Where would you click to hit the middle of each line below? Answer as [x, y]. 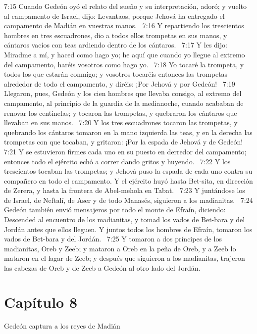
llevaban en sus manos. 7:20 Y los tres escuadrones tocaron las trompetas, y [121, 122]
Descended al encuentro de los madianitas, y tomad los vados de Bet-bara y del [125, 219]
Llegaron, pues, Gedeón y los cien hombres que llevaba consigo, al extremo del [123, 93]
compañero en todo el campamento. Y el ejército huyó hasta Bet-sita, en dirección [128, 180]
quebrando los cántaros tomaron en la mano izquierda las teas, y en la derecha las [128, 132]
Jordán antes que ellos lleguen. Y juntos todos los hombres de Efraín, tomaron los [128, 229]
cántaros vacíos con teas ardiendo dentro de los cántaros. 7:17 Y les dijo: [116, 45]
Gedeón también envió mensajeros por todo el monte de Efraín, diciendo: [115, 210]
